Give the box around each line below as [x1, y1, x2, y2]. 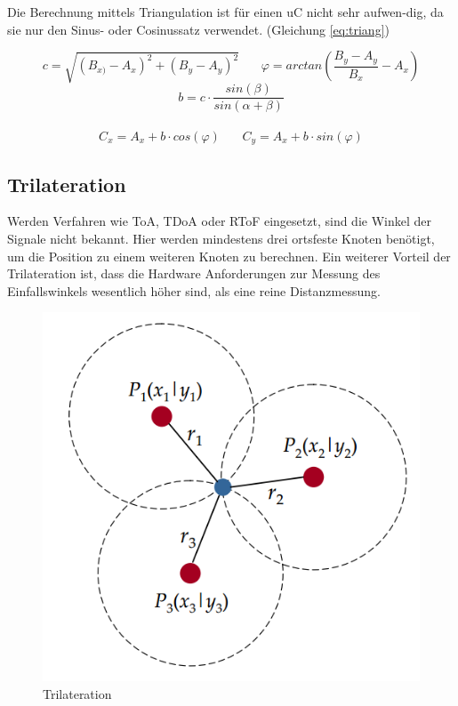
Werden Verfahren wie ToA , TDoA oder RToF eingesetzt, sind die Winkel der [7, 212, 431, 230]
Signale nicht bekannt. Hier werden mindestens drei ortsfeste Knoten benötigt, [7, 229, 435, 247]
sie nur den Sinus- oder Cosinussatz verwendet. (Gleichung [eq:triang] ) [7, 20, 390, 38]
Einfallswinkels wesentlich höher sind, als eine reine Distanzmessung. [7, 281, 381, 300]
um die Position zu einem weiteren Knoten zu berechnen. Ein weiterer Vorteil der [7, 246, 451, 265]
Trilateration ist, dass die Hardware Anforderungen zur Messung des [7, 264, 381, 283]
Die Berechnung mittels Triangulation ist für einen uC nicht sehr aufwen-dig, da [7, 3, 444, 20]
